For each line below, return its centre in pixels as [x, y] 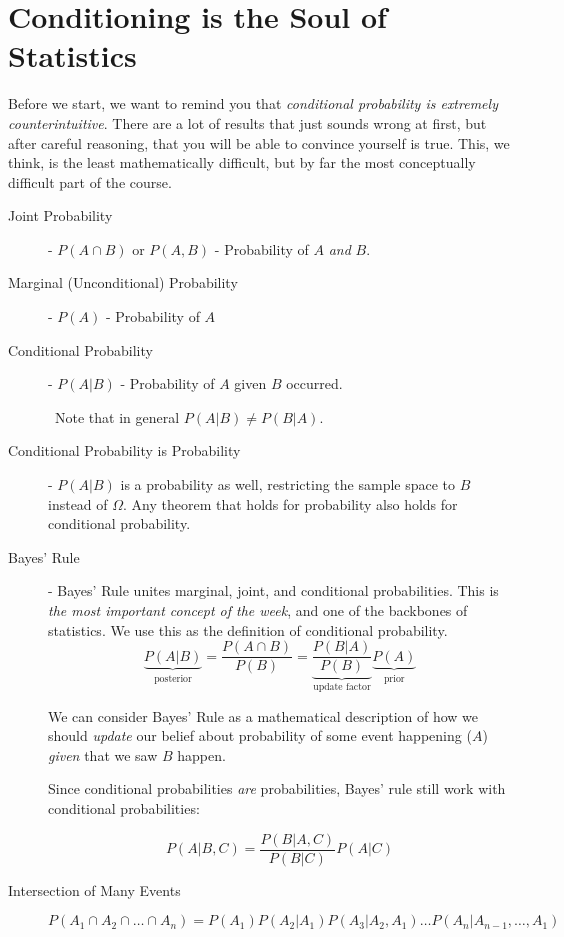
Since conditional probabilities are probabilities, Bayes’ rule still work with [277, 788]
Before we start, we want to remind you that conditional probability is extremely [253, 103]
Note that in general [117, 416]
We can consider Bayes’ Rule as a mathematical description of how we [263, 715]
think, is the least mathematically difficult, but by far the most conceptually [242, 162]
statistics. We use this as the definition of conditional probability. [248, 629]
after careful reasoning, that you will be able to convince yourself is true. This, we [259, 142]
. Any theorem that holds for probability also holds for [290, 503]
